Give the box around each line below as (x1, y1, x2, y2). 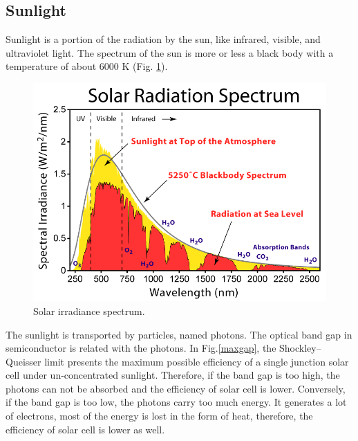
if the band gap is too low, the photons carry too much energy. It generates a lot (6, 395, 347, 409)
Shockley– (279, 341, 321, 355)
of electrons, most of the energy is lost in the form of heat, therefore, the (6, 408, 313, 423)
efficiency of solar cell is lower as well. (6, 422, 165, 436)
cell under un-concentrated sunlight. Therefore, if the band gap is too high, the (6, 368, 340, 382)
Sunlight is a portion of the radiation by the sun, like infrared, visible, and (6, 32, 321, 46)
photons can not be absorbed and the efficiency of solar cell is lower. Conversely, (6, 381, 346, 395)
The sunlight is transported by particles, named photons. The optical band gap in (6, 327, 352, 341)
